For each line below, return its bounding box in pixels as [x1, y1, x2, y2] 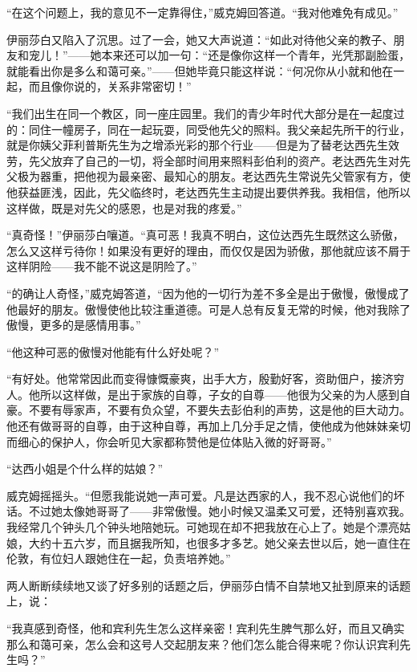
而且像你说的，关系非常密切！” [28, 78, 192, 95]
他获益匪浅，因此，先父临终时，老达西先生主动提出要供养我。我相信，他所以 [6, 183, 411, 200]
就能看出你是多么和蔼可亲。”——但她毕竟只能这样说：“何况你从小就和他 [6, 62, 383, 79]
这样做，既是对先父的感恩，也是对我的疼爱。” [6, 199, 242, 216]
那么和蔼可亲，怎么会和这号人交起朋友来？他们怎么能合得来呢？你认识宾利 [6, 635, 399, 652]
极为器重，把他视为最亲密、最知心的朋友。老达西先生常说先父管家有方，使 [17, 168, 411, 185]
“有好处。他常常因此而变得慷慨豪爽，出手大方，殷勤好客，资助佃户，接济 [6, 370, 394, 387]
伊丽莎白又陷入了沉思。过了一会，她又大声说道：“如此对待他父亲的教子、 [6, 31, 394, 47]
